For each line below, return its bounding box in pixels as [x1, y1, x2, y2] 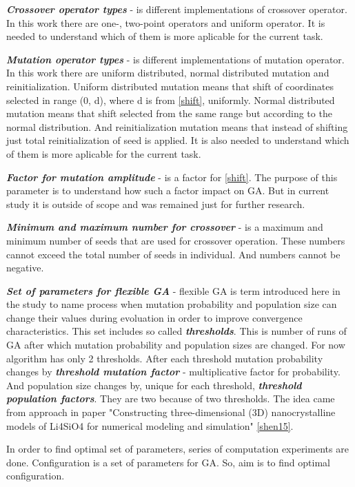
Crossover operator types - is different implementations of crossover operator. [6, 2, 347, 16]
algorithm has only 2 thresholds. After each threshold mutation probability [6, 351, 323, 365]
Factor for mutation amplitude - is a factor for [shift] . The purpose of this [6, 169, 338, 184]
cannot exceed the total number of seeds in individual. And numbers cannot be [6, 247, 341, 261]
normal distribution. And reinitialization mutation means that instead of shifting [6, 119, 348, 134]
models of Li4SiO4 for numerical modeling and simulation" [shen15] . [6, 418, 294, 433]
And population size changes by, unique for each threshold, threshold [6, 377, 302, 392]
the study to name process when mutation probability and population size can [6, 297, 337, 311]
